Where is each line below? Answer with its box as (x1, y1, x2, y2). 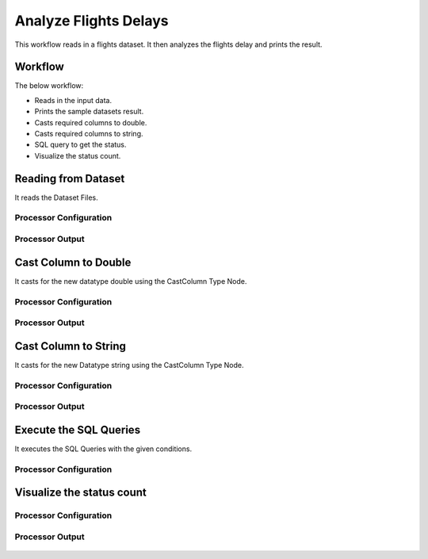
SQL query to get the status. (34, 140, 127, 150)
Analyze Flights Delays (14, 12, 170, 29)
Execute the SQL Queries (14, 423, 141, 436)
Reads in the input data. (34, 95, 113, 105)
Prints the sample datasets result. (34, 107, 144, 117)
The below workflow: (14, 81, 84, 90)
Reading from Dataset (14, 171, 125, 186)
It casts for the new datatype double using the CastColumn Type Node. (14, 276, 247, 285)
